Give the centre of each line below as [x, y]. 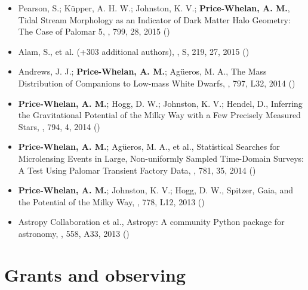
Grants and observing [95, 274]
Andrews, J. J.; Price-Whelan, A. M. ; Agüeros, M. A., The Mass [142, 71]
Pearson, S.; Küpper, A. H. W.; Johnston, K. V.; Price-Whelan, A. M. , [154, 8]
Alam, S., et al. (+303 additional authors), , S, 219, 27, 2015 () [134, 51]
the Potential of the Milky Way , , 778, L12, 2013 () [111, 201]
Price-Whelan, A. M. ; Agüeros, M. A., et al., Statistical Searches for [149, 146]
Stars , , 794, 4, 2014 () [59, 126]
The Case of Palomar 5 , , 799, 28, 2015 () [94, 31]
